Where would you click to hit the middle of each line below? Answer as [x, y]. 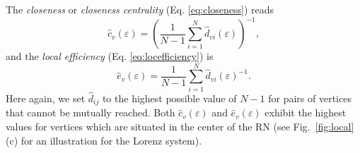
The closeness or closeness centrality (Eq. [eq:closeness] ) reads [140, 9]
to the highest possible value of [169, 98]
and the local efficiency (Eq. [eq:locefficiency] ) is [110, 56]
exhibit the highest [306, 112]
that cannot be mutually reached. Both [91, 112]
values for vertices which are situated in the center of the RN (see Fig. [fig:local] [180, 127]
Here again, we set [46, 98]
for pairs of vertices [310, 98]
